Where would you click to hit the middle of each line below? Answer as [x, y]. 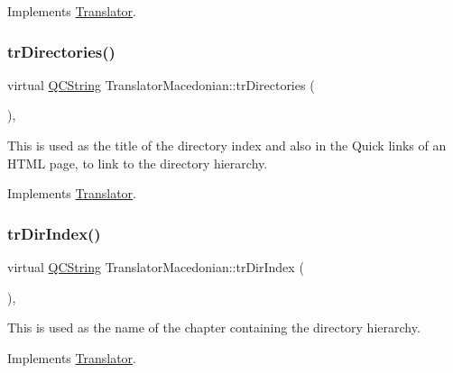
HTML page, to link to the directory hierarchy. [138, 163]
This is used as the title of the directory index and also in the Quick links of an [227, 145]
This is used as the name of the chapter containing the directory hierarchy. [214, 328]
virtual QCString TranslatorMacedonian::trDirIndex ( [156, 267]
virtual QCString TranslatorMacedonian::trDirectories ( [161, 84]
